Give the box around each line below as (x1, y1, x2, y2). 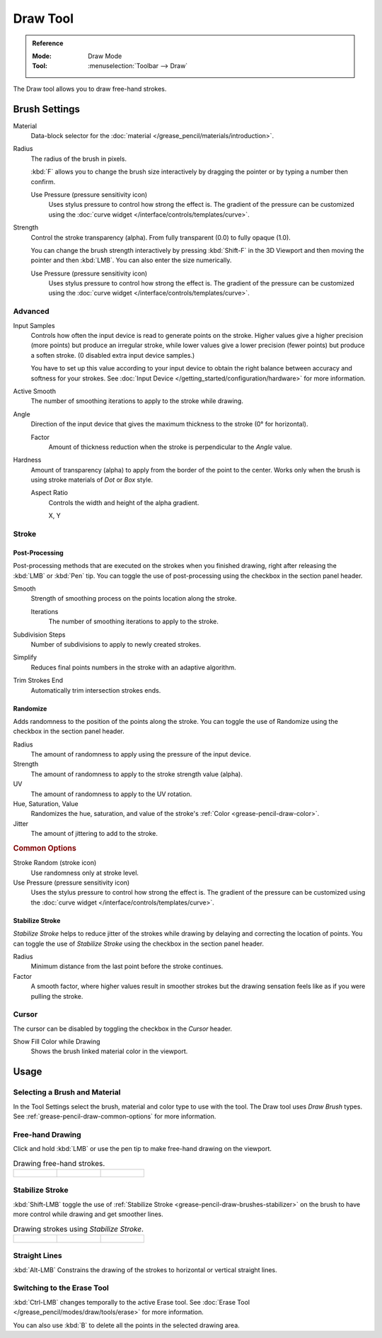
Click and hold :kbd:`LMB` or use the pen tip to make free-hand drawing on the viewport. (13, 1145, 272, 1153)
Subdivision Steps (13, 630, 66, 639)
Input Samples (13, 321, 56, 329)
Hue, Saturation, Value (13, 800, 79, 808)
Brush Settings (13, 103, 81, 115)
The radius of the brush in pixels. (30, 154, 127, 163)
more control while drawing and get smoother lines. (13, 1210, 163, 1218)
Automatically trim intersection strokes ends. (30, 686, 161, 694)
